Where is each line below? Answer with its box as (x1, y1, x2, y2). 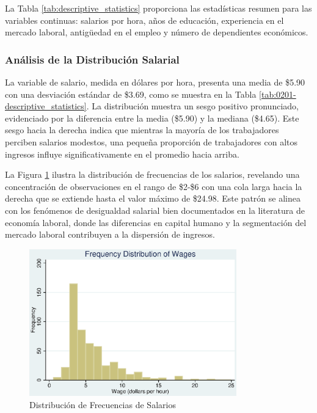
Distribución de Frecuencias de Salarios (29, 398, 176, 411)
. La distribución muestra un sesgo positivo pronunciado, (86, 100, 299, 112)
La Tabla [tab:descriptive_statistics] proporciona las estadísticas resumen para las (5, 2, 312, 14)
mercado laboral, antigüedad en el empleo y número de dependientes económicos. (5, 26, 308, 38)
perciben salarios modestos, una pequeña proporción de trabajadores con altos (5, 135, 298, 148)
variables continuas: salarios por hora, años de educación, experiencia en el (5, 13, 284, 26)
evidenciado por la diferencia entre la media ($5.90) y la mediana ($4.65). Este (5, 111, 299, 124)
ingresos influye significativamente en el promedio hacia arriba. (5, 147, 239, 160)
